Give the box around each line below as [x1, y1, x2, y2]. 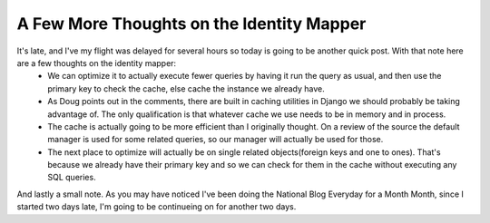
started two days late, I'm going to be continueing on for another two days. [16, 201, 297, 212]
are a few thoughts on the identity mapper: [16, 57, 177, 68]
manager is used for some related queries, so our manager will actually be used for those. [47, 134, 384, 145]
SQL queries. [47, 172, 96, 183]
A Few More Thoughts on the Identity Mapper [16, 14, 367, 34]
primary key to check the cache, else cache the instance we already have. [47, 82, 326, 94]
